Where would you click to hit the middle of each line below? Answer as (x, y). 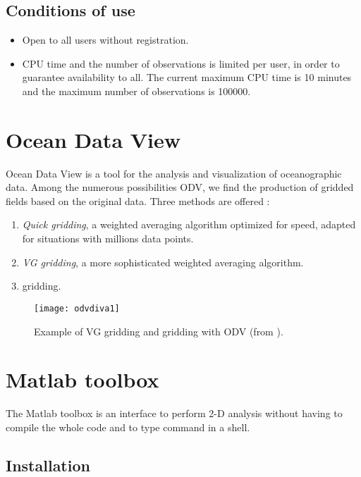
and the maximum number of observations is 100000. (136, 91)
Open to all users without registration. (105, 40)
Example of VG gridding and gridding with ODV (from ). (159, 331)
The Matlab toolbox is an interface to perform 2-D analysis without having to (174, 413)
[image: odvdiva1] (77, 308)
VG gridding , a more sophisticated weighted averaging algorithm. (163, 262)
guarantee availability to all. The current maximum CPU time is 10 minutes (187, 77)
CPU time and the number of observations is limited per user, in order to (181, 63)
